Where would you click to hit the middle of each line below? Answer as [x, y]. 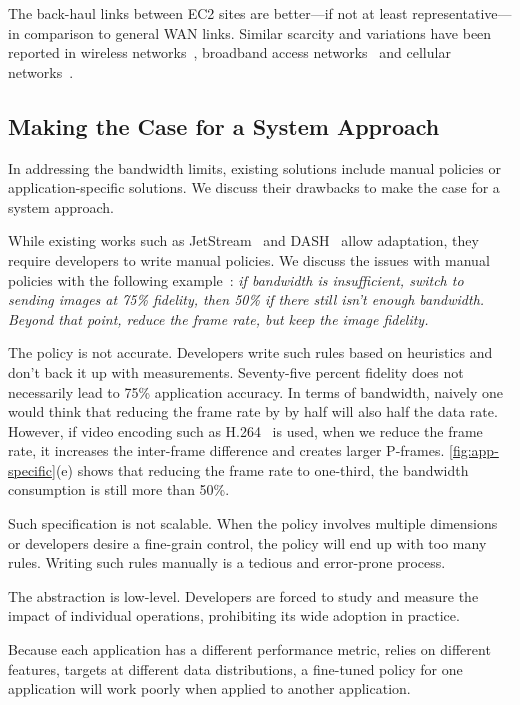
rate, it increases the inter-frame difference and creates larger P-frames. [226, 450]
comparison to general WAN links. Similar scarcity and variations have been [258, 32]
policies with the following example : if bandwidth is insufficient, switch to [236, 279]
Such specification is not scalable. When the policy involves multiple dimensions [253, 523]
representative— [462, 13]
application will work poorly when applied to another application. [209, 688]
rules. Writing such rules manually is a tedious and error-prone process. [227, 562]
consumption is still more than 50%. [119, 489]
